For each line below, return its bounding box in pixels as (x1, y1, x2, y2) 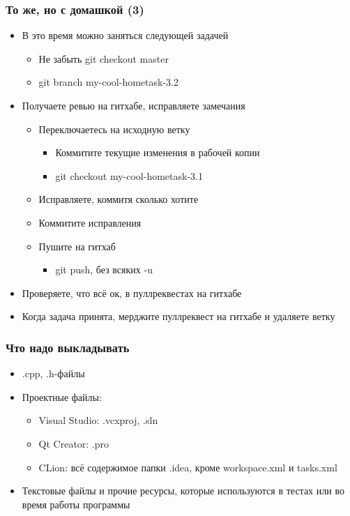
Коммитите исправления (38, 215, 142, 229)
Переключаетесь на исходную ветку (38, 121, 190, 136)
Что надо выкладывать (6, 338, 130, 356)
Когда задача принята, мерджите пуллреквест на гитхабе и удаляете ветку (22, 309, 335, 324)
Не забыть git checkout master (38, 51, 169, 66)
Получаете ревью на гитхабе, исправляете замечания (22, 98, 245, 112)
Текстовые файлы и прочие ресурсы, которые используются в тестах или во (22, 483, 344, 498)
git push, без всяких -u (55, 262, 153, 277)
